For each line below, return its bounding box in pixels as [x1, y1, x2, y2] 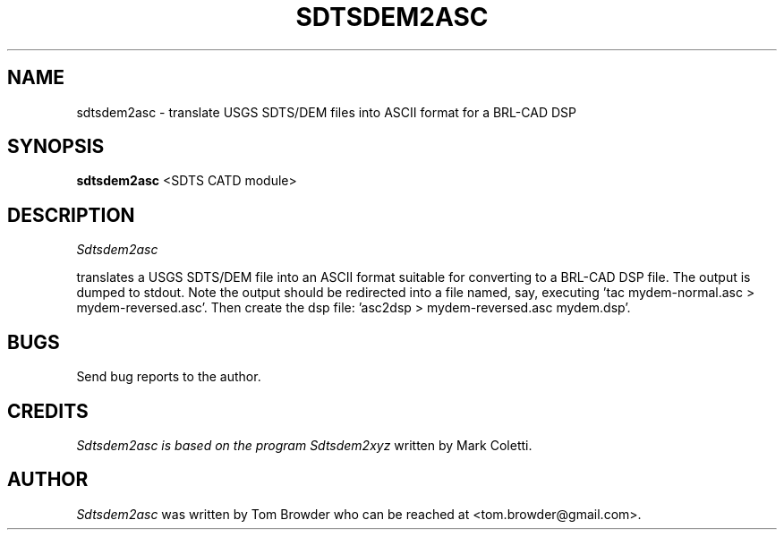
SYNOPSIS [7, 135, 105, 158]
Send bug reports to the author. [76, 369, 261, 385]
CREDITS [7, 399, 89, 422]
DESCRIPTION [7, 203, 135, 226]
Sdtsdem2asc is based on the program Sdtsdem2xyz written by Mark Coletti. [76, 437, 533, 453]
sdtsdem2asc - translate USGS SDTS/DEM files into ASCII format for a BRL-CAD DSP [76, 104, 576, 120]
